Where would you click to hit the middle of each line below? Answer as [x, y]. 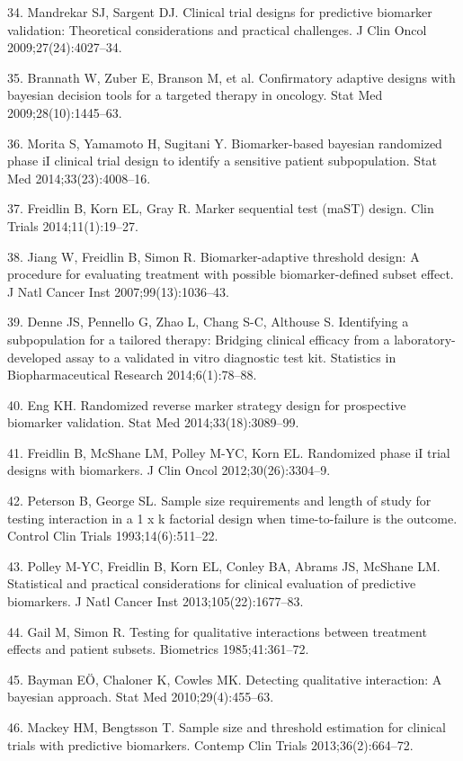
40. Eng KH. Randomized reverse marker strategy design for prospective [207, 404]
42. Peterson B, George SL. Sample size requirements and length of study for [219, 501]
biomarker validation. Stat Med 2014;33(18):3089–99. [153, 422]
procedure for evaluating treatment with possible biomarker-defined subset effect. [231, 274]
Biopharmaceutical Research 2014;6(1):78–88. [132, 375]
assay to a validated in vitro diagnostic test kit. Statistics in [231, 357]
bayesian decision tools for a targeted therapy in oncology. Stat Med [195, 95]
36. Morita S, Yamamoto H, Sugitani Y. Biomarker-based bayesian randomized [225, 143]
